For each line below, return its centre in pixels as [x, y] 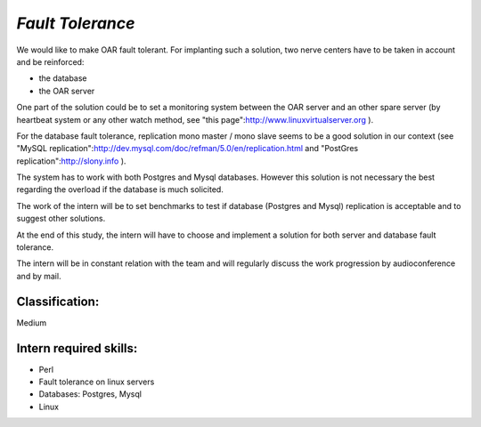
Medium [32, 322]
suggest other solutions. [61, 219]
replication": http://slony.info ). [71, 161]
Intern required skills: [77, 348]
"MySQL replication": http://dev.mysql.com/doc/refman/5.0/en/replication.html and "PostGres [188, 149]
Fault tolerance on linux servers [97, 382]
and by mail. [39, 276]
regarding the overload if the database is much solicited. [120, 189]
